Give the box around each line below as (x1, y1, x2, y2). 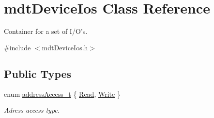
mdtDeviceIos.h (42, 42, 88, 52)
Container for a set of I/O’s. (4, 26, 88, 36)
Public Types (4, 66, 72, 81)
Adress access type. (4, 105, 60, 115)
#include (4, 42, 31, 52)
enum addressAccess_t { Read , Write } (4, 88, 121, 99)
